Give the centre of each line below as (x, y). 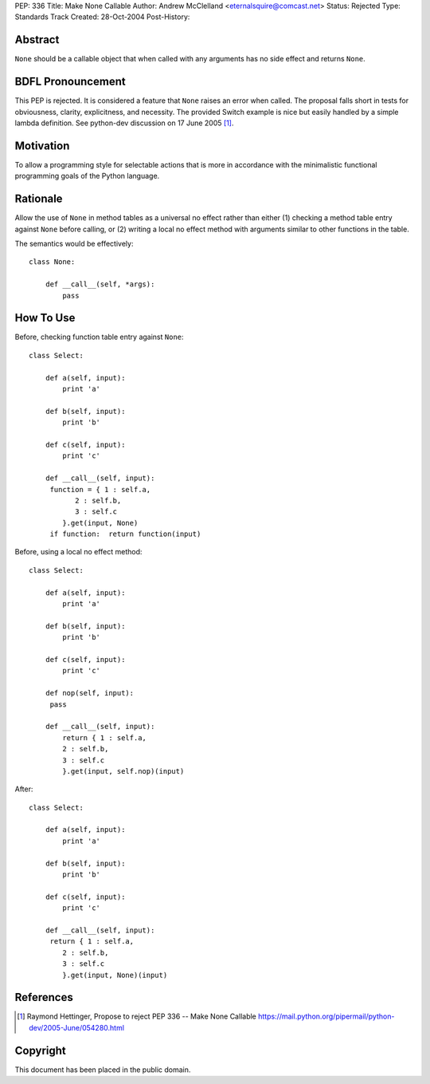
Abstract (37, 40)
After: (24, 789)
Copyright (41, 1050)
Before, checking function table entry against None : (99, 337)
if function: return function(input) (125, 534)
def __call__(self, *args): (100, 284)
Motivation (42, 146)
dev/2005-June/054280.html (77, 1027)
